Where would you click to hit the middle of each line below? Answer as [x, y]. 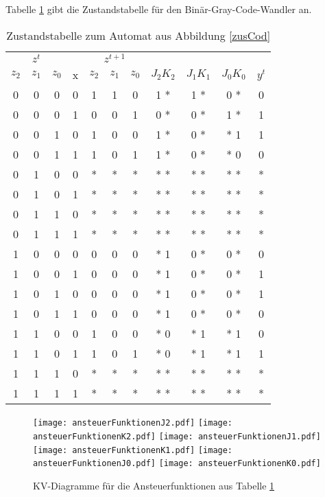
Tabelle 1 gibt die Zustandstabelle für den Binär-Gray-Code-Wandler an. [159, 9]
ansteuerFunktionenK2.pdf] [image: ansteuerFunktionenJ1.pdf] [177, 437]
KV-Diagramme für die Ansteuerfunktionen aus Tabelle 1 [154, 486]
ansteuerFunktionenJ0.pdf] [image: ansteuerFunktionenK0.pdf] [177, 464]
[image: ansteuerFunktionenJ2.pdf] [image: [133, 423]
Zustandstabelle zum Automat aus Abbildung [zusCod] [139, 35]
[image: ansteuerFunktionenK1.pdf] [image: [133, 450]
